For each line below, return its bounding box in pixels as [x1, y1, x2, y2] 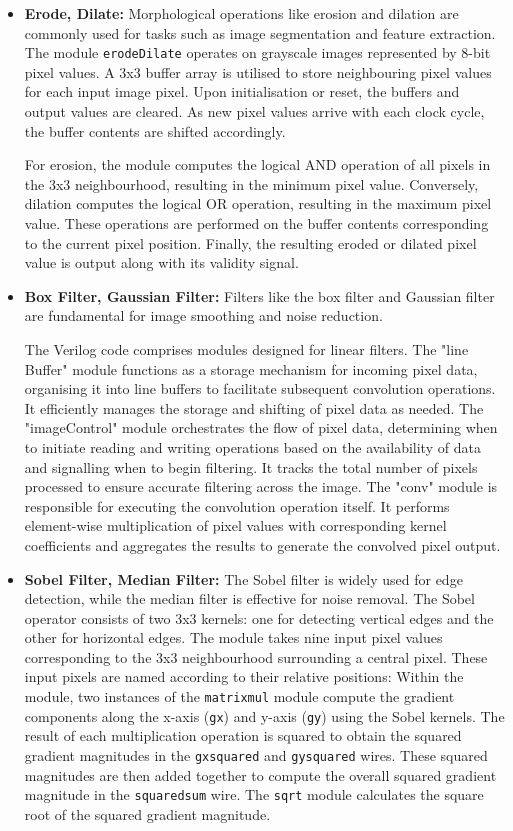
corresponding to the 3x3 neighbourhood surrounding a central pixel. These [24, 646, 488, 667]
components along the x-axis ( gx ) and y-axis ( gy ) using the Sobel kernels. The [24, 705, 505, 726]
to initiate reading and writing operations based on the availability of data [24, 436, 481, 457]
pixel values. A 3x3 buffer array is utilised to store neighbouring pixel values [24, 61, 492, 82]
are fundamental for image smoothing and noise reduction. [24, 305, 383, 326]
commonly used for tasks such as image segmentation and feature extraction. [24, 22, 496, 43]
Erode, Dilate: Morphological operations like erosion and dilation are [24, 3, 459, 23]
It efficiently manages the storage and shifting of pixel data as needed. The [24, 397, 484, 418]
